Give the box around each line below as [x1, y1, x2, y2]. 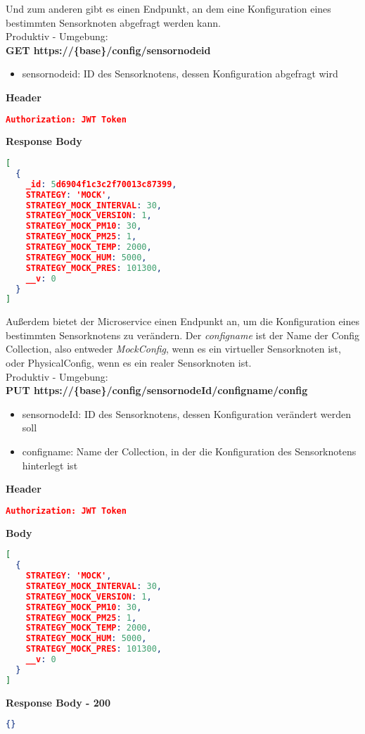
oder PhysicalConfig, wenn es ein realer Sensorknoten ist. [6, 355, 252, 370]
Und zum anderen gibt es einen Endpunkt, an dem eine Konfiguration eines [6, 1, 331, 15]
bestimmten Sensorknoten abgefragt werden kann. [6, 15, 221, 30]
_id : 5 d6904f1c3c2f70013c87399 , [25, 179, 177, 189]
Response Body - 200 [6, 695, 110, 709]
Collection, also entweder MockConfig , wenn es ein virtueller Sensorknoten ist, [6, 341, 341, 356]
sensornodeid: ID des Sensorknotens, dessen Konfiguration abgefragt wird [22, 66, 338, 81]
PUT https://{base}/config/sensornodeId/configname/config [6, 383, 308, 398]
